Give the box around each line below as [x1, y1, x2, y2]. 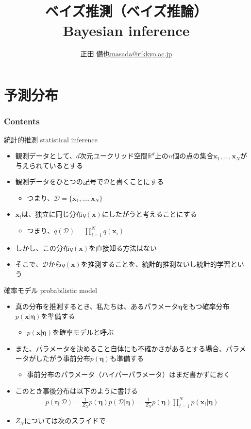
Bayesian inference [63, 20, 190, 40]
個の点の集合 [172, 151, 214, 161]
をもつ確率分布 [182, 301, 230, 311]
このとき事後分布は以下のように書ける [15, 385, 138, 395]
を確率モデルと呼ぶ [52, 327, 114, 337]
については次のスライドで [24, 415, 106, 426]
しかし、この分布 [15, 242, 70, 253]
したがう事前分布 [35, 353, 90, 363]
